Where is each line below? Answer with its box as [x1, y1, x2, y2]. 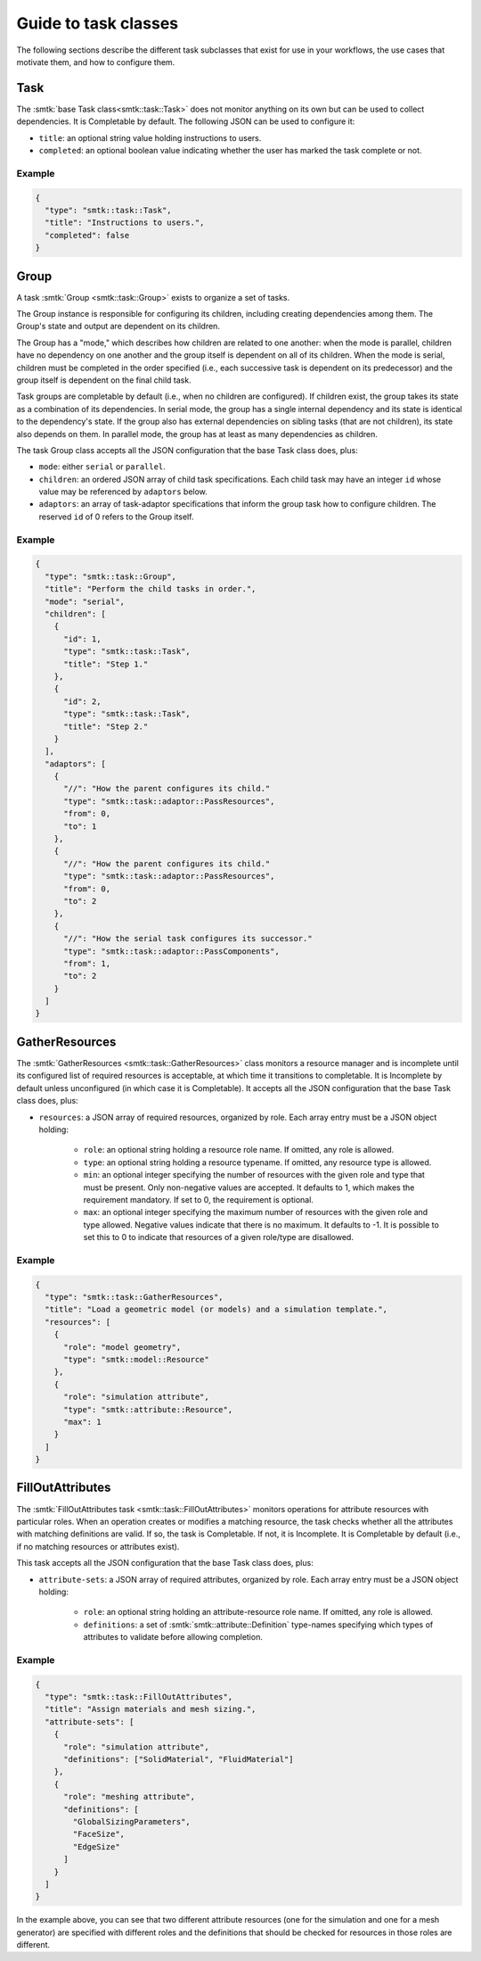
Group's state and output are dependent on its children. [16, 321, 220, 332]
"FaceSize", [72, 1829, 125, 1840]
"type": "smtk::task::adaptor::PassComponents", [63, 946, 280, 956]
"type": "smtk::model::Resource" [63, 1354, 209, 1364]
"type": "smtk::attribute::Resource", [63, 1404, 233, 1414]
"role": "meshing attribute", [63, 1791, 196, 1802]
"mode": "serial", [45, 596, 125, 607]
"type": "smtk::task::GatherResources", [45, 1292, 224, 1302]
